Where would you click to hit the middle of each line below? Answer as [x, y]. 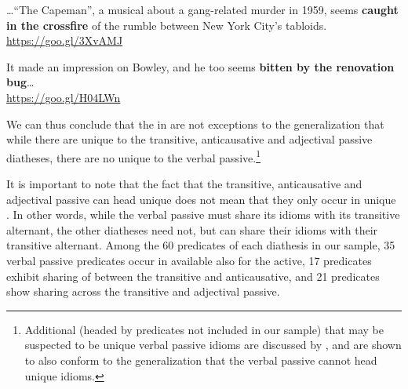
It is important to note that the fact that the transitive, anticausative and [184, 184]
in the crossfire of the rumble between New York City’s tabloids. [167, 25]
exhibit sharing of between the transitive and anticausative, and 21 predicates [193, 276]
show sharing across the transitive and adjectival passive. [143, 291]
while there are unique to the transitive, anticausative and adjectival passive [189, 139]
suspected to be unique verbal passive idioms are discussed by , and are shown [213, 345]
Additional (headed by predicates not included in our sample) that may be [204, 329]
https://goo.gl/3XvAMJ [65, 40]
